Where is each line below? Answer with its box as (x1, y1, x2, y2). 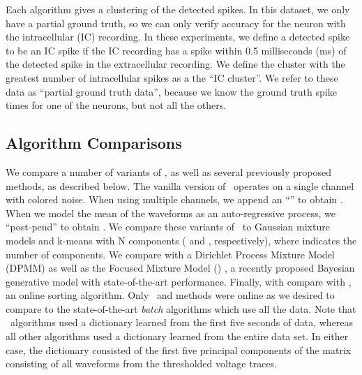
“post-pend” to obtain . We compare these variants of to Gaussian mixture (6, 219, 330, 234)
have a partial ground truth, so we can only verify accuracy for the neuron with (6, 15, 346, 30)
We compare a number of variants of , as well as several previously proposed (6, 164, 331, 179)
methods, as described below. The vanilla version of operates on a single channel (6, 178, 354, 193)
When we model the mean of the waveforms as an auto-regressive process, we (6, 205, 336, 220)
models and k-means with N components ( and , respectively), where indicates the (6, 233, 357, 247)
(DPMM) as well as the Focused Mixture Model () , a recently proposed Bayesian (6, 260, 355, 275)
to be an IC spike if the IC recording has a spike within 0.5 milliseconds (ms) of (6, 43, 347, 57)
